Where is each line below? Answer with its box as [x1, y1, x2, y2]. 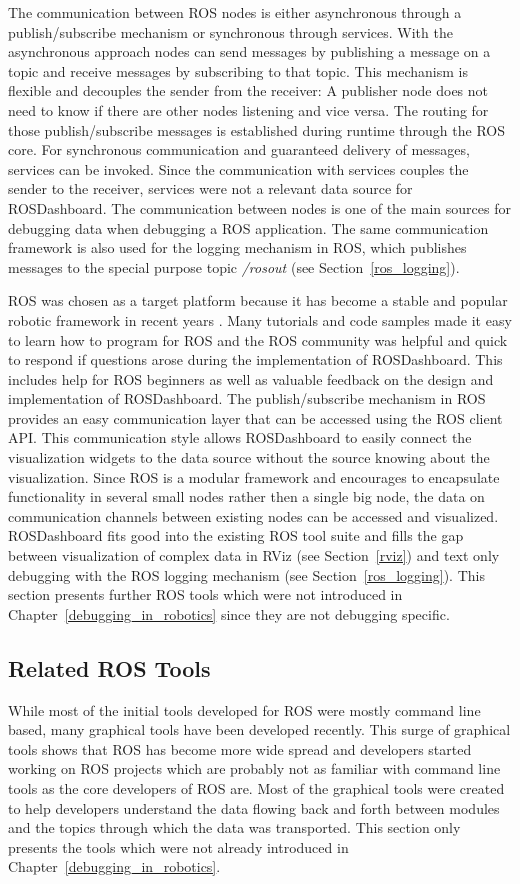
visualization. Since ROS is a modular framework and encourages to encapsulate [8, 466, 500, 487]
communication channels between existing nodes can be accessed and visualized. [8, 505, 499, 526]
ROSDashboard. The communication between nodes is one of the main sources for [8, 197, 511, 218]
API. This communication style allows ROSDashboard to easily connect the [8, 427, 472, 448]
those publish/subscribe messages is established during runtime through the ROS [8, 119, 505, 140]
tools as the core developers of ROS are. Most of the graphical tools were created [8, 777, 505, 798]
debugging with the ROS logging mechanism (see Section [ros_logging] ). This [8, 564, 485, 585]
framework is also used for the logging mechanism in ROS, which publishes [8, 237, 467, 258]
